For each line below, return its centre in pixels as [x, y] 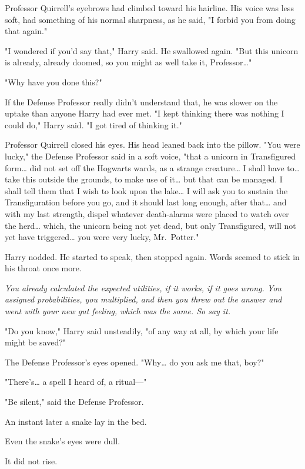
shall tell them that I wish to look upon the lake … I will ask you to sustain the [146, 190]
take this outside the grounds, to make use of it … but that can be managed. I [144, 179]
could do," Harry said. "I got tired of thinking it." [93, 124]
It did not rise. [31, 460]
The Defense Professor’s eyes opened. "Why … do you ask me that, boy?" [135, 362]
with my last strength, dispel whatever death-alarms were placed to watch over [147, 213]
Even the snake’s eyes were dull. [63, 441]
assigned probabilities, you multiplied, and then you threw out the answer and [143, 299]
